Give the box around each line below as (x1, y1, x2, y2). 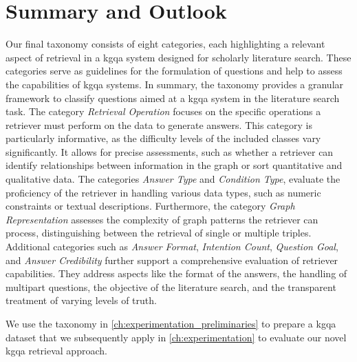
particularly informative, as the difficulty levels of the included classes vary (6, 131, 321, 145)
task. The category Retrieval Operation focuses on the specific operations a (6, 104, 321, 119)
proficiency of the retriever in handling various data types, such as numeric (6, 185, 321, 199)
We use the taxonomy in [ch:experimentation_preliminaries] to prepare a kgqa (6, 316, 336, 330)
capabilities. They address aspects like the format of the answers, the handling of (6, 266, 347, 281)
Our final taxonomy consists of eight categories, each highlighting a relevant (6, 37, 325, 51)
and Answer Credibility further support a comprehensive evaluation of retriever (6, 252, 338, 267)
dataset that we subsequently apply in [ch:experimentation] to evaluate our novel (6, 330, 347, 344)
